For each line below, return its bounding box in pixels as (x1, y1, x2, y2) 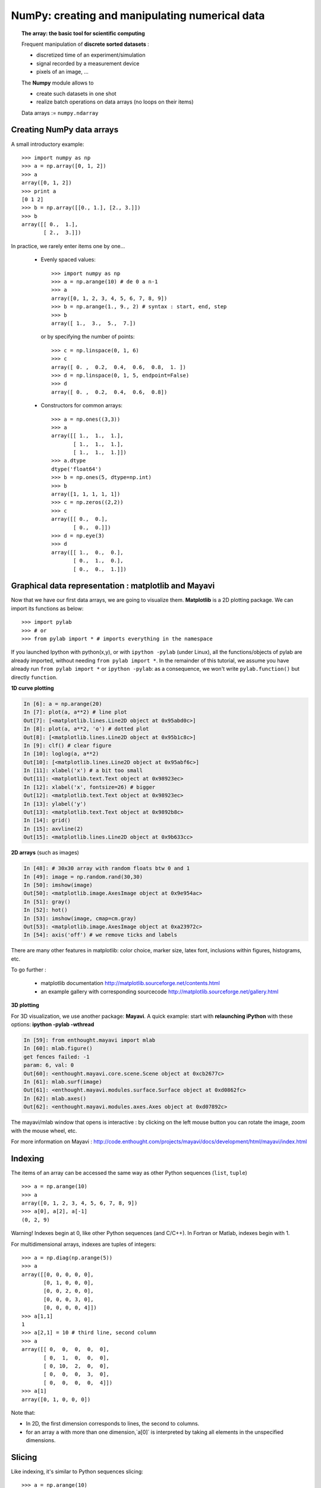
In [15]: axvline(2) (23, 825, 83, 832)
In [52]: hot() (23, 906, 68, 914)
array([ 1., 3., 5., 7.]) (51, 320, 136, 327)
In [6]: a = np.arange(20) (23, 700, 102, 707)
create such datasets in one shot (36, 90, 117, 97)
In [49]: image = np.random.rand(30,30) (23, 873, 143, 880)
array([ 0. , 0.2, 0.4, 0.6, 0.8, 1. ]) (51, 364, 187, 370)
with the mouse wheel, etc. (11, 1127, 77, 1134)
